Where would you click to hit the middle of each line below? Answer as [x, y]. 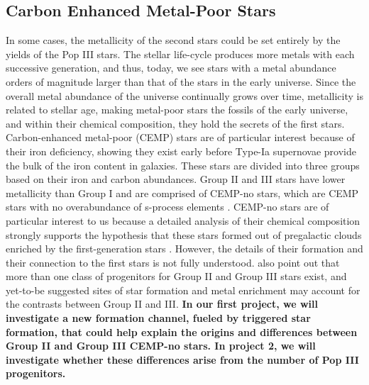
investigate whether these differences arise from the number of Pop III [182, 359]
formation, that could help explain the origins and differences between [182, 331]
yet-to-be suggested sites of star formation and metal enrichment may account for [183, 290]
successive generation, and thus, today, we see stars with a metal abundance [171, 68]
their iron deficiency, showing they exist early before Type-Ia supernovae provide [181, 151]
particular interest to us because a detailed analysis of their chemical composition [183, 220]
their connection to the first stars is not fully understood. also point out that [173, 262]
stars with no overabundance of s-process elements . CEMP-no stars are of [167, 207]
